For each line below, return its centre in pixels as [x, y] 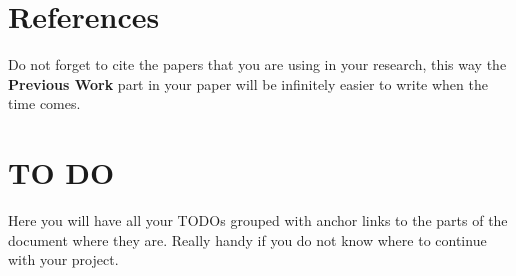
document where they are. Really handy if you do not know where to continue [247, 239]
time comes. [44, 103]
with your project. [63, 259]
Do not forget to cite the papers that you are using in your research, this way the [257, 64]
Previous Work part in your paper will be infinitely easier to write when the [248, 83]
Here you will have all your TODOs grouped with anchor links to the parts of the [258, 220]
